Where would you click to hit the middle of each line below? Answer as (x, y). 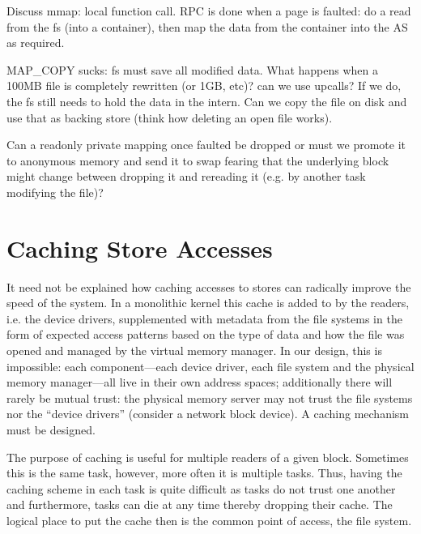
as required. (36, 43)
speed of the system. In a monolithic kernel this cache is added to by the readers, (208, 303)
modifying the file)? (55, 192)
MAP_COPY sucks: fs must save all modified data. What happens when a (192, 69)
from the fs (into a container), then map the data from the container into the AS (207, 26)
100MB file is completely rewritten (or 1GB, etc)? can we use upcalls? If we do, (204, 85)
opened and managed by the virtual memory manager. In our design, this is (194, 350)
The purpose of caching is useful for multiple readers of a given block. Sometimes (208, 457)
